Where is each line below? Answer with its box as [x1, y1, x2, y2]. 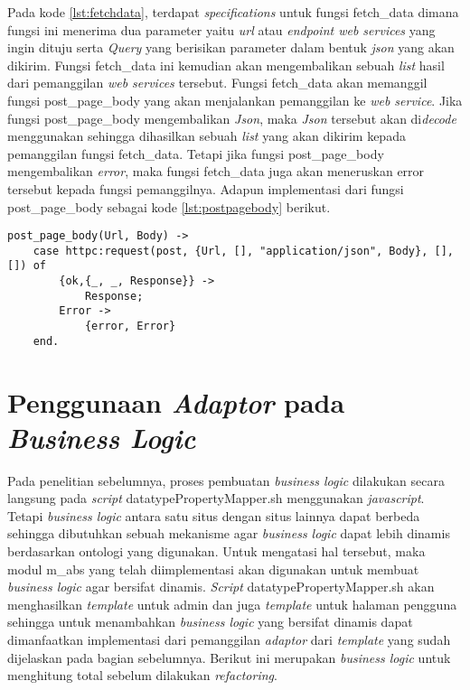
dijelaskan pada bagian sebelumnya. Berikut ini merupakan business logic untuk [7, 648, 451, 667]
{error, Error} [84, 320, 176, 333]
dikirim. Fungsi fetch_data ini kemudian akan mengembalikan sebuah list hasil [7, 55, 445, 74]
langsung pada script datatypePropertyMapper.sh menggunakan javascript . [7, 489, 425, 508]
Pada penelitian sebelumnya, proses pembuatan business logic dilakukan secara [7, 471, 445, 490]
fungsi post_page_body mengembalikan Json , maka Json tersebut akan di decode [7, 108, 456, 127]
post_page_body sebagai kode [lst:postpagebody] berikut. [7, 197, 331, 216]
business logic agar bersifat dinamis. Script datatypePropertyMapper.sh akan [7, 577, 435, 596]
